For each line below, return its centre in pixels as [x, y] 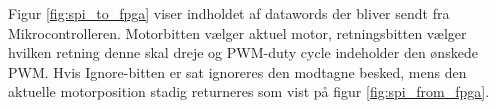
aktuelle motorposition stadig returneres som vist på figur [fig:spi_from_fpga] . [249, 91]
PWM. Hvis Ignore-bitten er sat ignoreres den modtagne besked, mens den [237, 71]
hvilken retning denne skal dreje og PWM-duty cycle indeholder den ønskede [243, 52]
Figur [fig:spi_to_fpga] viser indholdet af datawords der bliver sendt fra [229, 13]
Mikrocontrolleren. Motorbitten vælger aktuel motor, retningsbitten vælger [237, 32]
